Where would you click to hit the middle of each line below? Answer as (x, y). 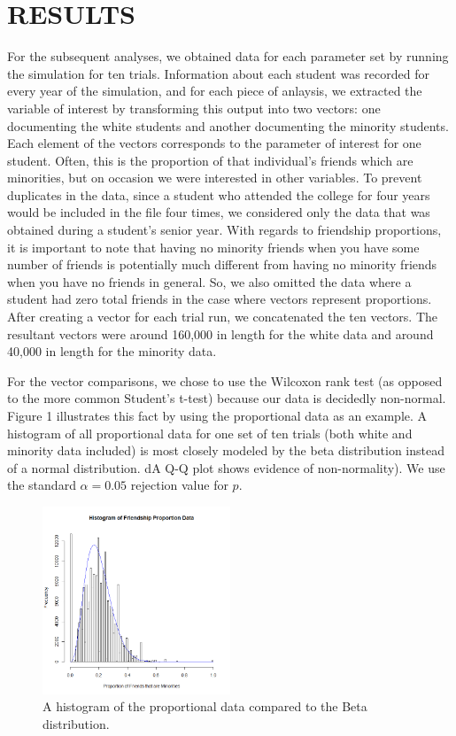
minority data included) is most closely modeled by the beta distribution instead (226, 450)
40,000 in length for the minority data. (112, 351)
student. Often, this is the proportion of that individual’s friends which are (210, 160)
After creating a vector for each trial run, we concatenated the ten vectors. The (223, 317)
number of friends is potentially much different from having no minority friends (222, 264)
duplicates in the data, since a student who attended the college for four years (219, 194)
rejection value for (179, 485)
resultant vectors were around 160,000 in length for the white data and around (220, 333)
